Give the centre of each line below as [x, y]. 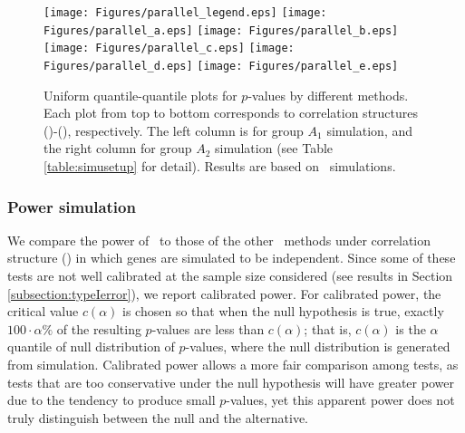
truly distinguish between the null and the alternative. [158, 417]
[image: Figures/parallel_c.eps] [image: [169, 48]
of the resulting [99, 328]
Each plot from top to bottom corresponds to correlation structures [231, 113]
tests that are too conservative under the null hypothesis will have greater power [231, 382]
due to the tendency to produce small [111, 400]
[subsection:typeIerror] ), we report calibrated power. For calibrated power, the [224, 293]
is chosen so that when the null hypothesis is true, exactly [283, 311]
